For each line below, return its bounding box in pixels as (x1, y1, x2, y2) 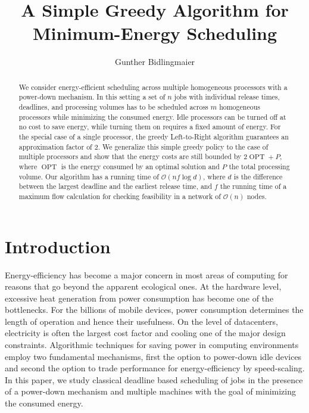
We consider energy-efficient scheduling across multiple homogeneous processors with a (18, 82, 288, 92)
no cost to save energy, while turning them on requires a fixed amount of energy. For (18, 122, 281, 132)
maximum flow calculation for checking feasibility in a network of (18, 191, 221, 201)
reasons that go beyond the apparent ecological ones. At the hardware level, (5, 280, 282, 293)
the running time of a (220, 181, 287, 191)
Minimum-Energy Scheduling (32, 21, 277, 45)
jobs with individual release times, (174, 92, 280, 102)
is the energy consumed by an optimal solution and (61, 161, 220, 171)
